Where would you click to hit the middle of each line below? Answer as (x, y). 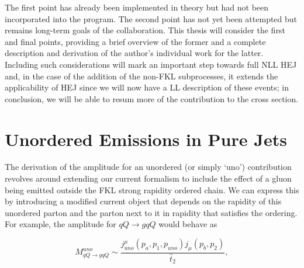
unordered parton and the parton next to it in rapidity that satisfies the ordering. (151, 212)
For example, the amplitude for (61, 224)
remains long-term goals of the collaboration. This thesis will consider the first (145, 30)
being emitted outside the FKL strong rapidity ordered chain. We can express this (152, 189)
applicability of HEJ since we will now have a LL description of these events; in (147, 87)
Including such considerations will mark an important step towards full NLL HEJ (151, 64)
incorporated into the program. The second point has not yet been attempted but (151, 18)
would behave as (188, 224)
